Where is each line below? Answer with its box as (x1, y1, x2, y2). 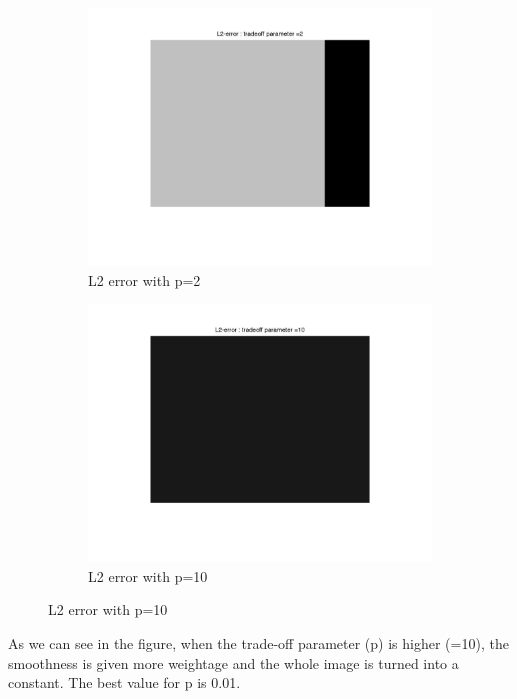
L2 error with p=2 (88, 269, 201, 290)
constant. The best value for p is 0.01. (8, 672, 241, 693)
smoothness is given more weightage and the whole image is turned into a (8, 652, 459, 673)
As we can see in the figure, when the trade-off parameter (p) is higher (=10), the (8, 632, 509, 653)
